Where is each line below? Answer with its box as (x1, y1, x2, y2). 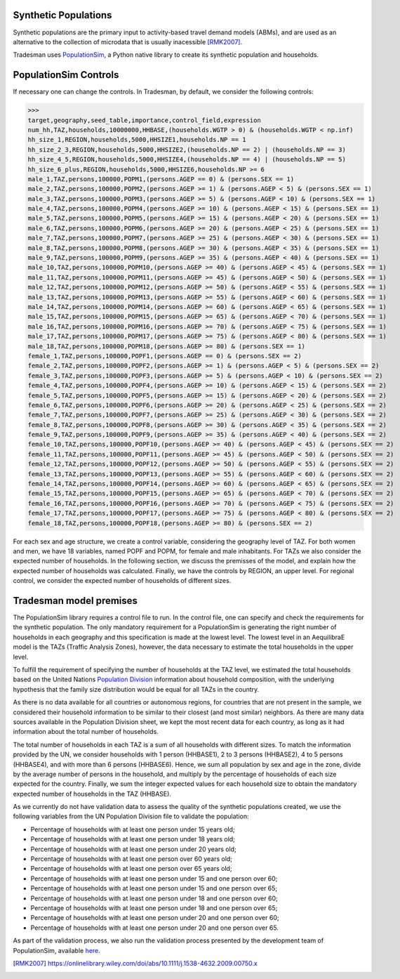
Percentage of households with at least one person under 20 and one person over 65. (30, 924, 279, 932)
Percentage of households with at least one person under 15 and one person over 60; (30, 874, 278, 883)
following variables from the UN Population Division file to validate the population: (13, 812, 249, 821)
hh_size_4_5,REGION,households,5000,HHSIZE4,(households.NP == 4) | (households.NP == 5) (27, 155, 347, 164)
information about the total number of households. (13, 728, 159, 736)
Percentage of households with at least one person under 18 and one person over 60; (30, 894, 278, 902)
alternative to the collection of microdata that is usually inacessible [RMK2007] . (13, 37, 242, 46)
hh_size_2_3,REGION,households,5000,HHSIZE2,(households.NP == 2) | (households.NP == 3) (27, 145, 347, 154)
